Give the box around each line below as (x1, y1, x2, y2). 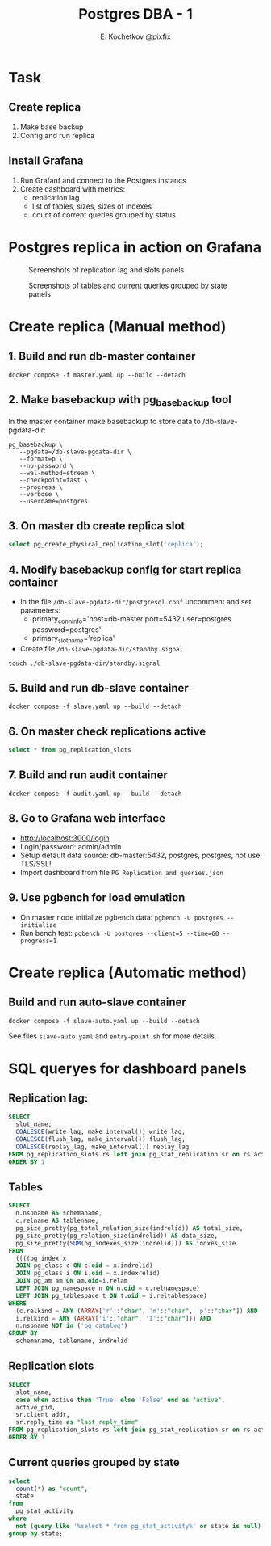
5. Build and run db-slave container (8, 680, 190, 695)
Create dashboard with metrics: (19, 183, 126, 194)
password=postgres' (31, 624, 102, 634)
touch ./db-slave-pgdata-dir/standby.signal (8, 659, 161, 668)
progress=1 (19, 937, 57, 945)
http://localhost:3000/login (19, 833, 110, 843)
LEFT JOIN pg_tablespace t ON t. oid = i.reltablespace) (15, 1291, 207, 1300)
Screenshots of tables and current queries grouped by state (28, 280, 227, 290)
